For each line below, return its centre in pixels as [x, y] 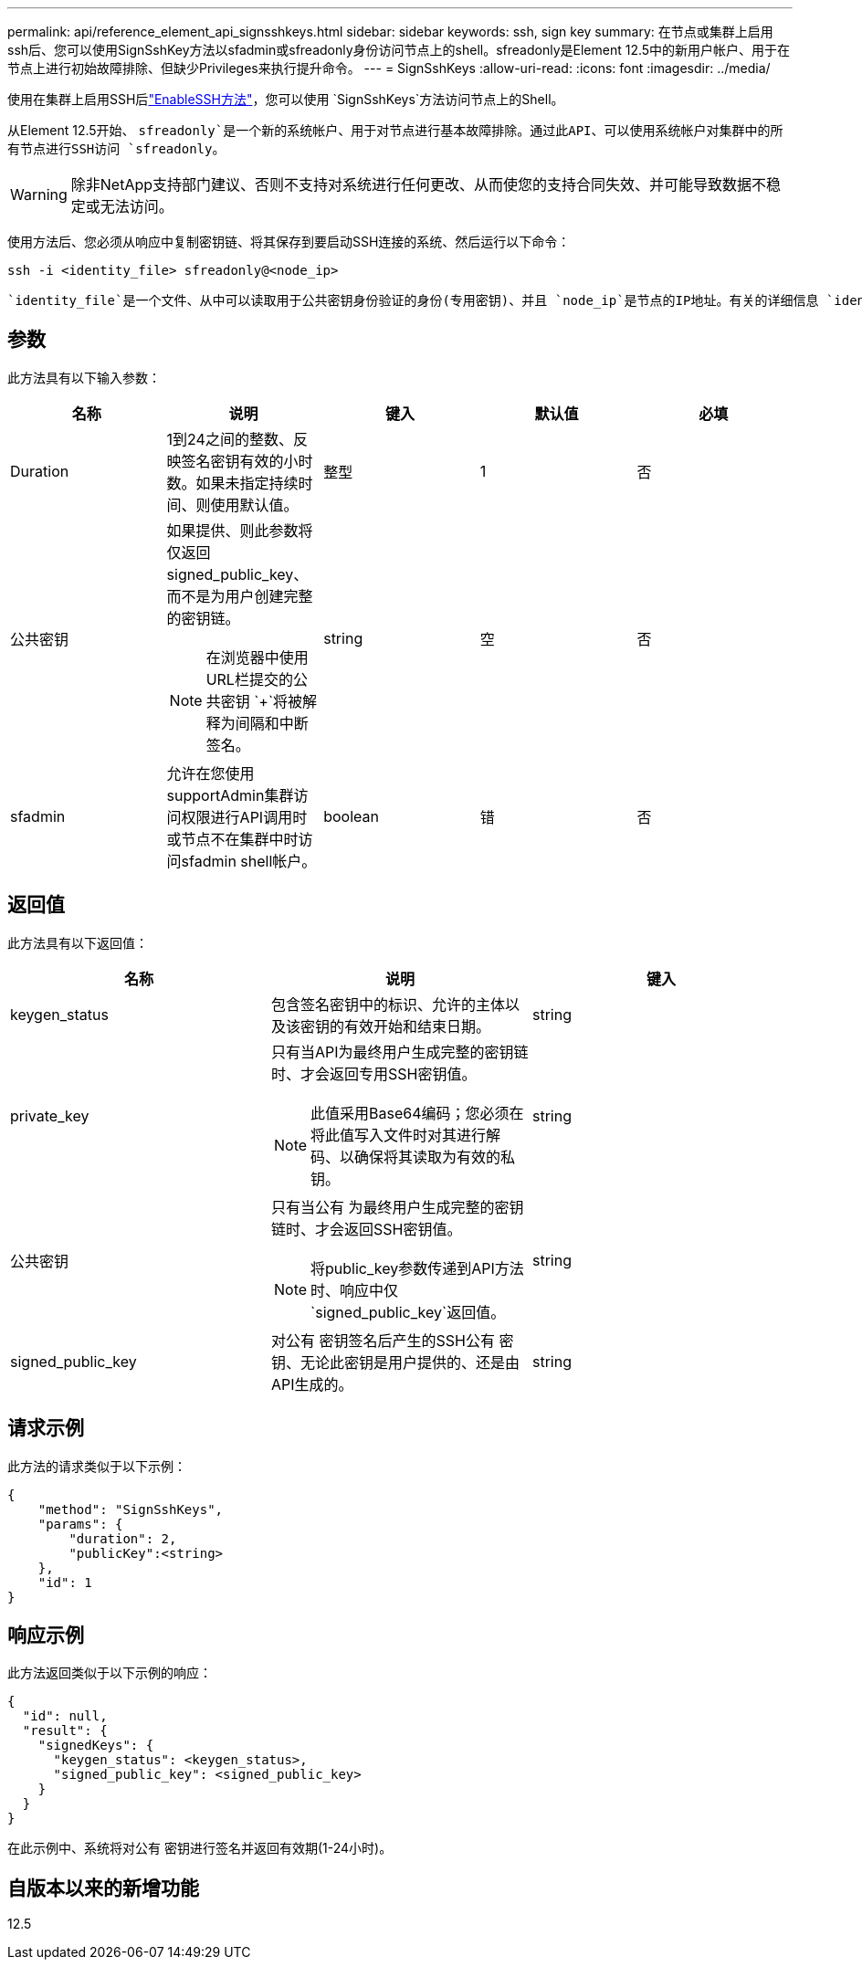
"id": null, [65, 1716]
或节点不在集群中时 [232, 839]
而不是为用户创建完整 [240, 596]
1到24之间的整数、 [230, 439]
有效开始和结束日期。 [417, 1026]
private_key [50, 1115]
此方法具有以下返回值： [78, 942]
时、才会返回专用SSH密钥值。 [373, 1073]
